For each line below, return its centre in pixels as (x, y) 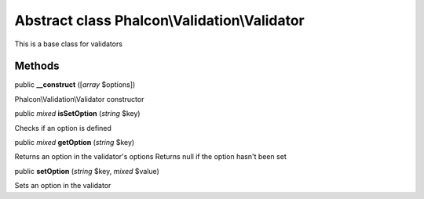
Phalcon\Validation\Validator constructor (79, 99)
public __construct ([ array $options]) (75, 85)
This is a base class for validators (69, 44)
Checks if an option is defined (63, 128)
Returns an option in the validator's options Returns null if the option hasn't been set (150, 157)
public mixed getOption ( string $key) (75, 143)
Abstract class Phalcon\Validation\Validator (160, 20)
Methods (37, 66)
